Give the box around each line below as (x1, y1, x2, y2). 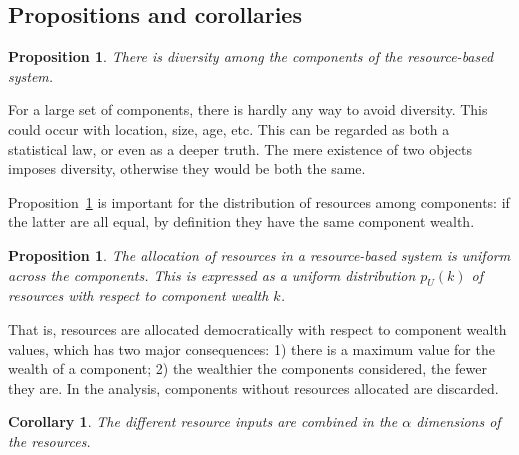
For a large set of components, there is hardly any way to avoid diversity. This (8, 99, 488, 120)
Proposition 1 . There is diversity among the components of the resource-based (8, 46, 494, 67)
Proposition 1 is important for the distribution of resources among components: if (8, 191, 510, 212)
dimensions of (416, 411, 501, 432)
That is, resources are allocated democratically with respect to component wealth (8, 318, 507, 339)
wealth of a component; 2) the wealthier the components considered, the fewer (8, 358, 487, 379)
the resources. (8, 430, 91, 451)
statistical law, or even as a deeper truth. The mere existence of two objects (8, 138, 473, 159)
